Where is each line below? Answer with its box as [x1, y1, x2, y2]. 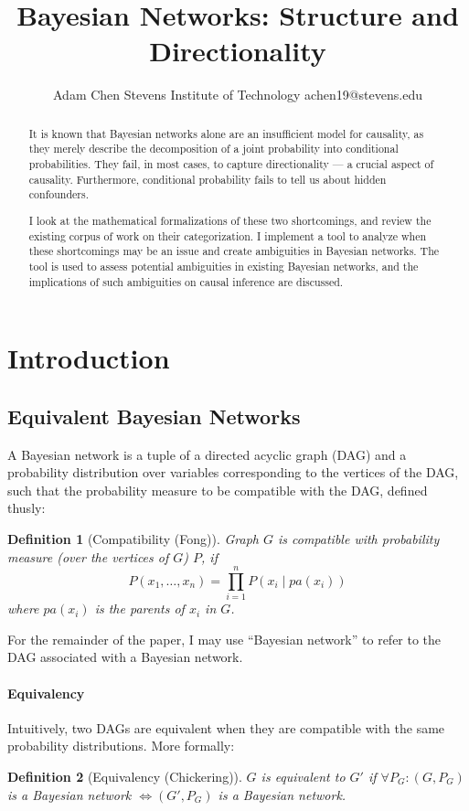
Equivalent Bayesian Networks [7, 401, 301, 430]
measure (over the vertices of [7, 547, 169, 566]
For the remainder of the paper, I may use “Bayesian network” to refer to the [7, 629, 442, 648]
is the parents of [94, 599, 185, 618]
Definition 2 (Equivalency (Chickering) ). [7, 767, 242, 785]
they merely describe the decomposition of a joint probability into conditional [28, 141, 399, 156]
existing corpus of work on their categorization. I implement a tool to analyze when [28, 228, 427, 243]
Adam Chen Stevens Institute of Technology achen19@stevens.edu [53, 85, 422, 104]
